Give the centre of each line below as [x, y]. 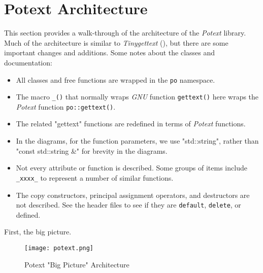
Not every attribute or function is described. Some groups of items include [131, 168]
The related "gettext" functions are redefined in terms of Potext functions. [131, 124]
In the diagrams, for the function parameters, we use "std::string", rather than [137, 141]
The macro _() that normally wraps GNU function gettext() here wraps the [137, 97]
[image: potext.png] [59, 248]
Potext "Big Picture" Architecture [77, 264]
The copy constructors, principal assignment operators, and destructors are [133, 195]
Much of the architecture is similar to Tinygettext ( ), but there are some [116, 42]
